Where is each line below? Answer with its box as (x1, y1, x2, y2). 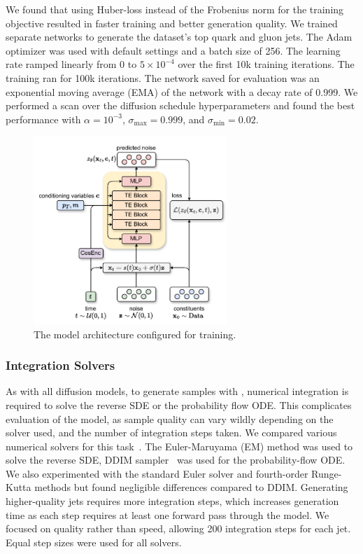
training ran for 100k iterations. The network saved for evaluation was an (6, 70, 320, 85)
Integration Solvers (6, 356, 115, 374)
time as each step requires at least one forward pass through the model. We (6, 507, 329, 522)
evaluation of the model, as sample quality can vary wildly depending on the (6, 411, 334, 426)
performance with (6, 111, 81, 126)
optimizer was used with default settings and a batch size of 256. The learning (6, 43, 341, 57)
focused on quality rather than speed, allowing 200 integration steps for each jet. (6, 521, 351, 536)
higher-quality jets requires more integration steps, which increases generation (6, 494, 339, 508)
